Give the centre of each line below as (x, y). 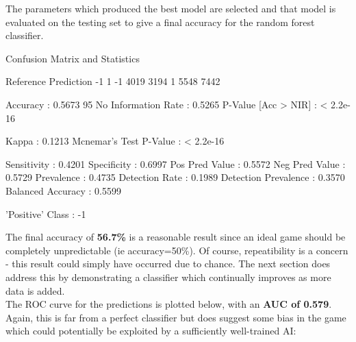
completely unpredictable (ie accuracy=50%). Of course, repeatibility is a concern (177, 250)
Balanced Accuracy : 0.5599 (63, 190)
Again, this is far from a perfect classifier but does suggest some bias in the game (176, 317)
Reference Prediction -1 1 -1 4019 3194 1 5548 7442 (113, 81)
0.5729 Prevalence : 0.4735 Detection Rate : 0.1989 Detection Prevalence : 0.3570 (175, 177)
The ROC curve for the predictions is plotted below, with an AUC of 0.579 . (169, 304)
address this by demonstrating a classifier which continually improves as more (168, 277)
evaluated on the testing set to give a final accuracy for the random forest (160, 22)
